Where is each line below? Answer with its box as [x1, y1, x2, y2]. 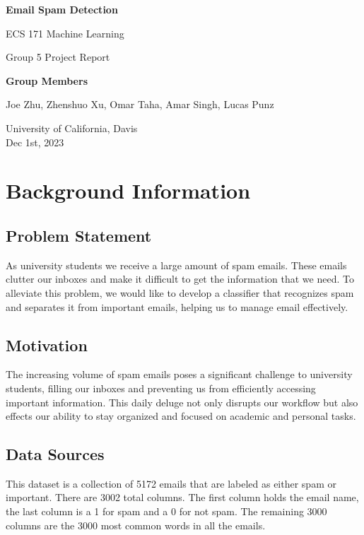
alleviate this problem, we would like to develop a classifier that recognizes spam [6, 285, 354, 300]
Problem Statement [6, 224, 152, 246]
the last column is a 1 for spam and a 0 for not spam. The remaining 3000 [6, 504, 327, 519]
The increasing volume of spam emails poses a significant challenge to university [6, 367, 353, 382]
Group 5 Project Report [6, 49, 110, 64]
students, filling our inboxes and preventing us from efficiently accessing [6, 380, 316, 395]
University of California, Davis [6, 120, 138, 135]
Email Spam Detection [6, 2, 118, 16]
